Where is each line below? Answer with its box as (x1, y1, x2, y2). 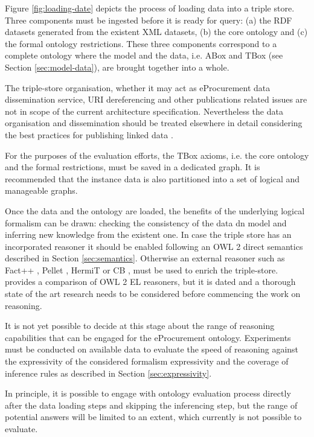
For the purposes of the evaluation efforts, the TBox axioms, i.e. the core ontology (5, 148, 309, 161)
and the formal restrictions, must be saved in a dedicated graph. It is (5, 161, 260, 173)
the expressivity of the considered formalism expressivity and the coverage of (5, 355, 289, 368)
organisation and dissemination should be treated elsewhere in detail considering (5, 116, 303, 129)
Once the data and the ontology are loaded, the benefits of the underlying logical (5, 204, 305, 217)
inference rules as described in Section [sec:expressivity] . (5, 366, 212, 379)
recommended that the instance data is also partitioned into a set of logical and (5, 172, 300, 185)
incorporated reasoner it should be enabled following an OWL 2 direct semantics (5, 240, 303, 252)
